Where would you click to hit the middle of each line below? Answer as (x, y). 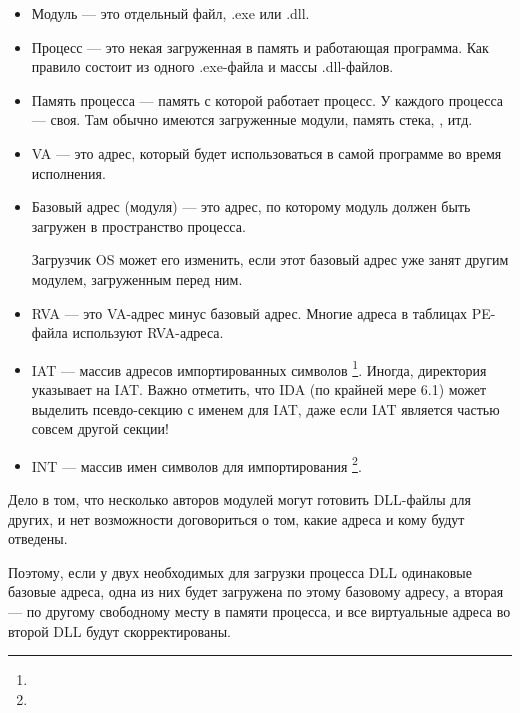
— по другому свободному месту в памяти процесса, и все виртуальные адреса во (259, 610)
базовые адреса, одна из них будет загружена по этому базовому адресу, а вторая (256, 591)
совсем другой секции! (100, 428)
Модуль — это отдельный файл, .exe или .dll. (170, 13)
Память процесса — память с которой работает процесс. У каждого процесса (267, 99)
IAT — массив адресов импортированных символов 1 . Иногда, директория (259, 368)
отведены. (38, 538)
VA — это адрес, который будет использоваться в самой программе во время (266, 152)
